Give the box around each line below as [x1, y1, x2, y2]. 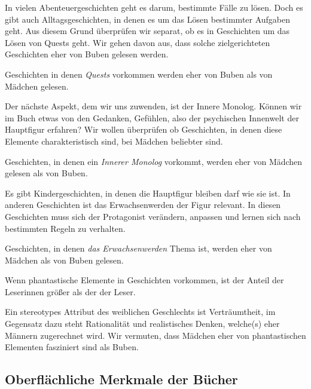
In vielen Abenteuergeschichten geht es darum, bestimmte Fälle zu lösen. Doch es [5, 1, 303, 13]
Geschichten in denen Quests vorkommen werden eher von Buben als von [5, 68, 273, 80]
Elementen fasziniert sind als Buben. [5, 341, 139, 353]
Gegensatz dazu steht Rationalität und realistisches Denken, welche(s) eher [5, 317, 280, 330]
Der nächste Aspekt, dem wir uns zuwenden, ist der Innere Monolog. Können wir [5, 100, 302, 112]
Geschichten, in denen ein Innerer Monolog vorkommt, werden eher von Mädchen [5, 155, 303, 167]
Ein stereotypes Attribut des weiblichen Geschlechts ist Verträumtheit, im [5, 305, 276, 318]
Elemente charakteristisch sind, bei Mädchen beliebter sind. [5, 134, 223, 147]
